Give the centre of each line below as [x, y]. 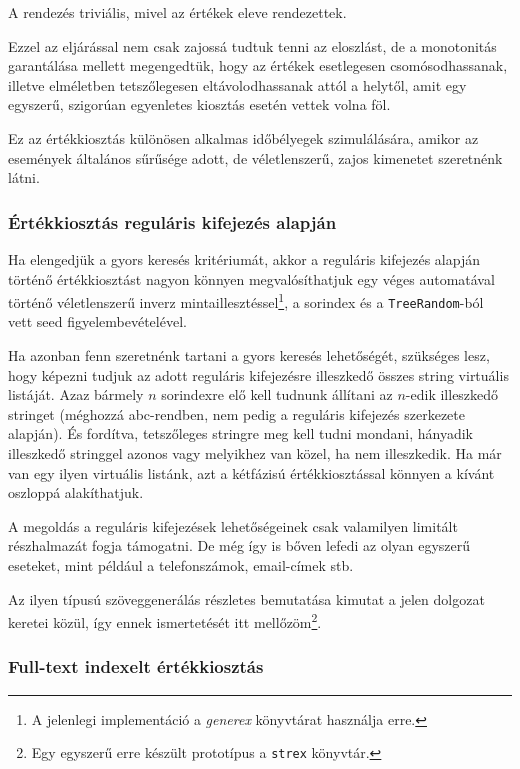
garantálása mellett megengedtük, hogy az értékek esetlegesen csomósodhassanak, [258, 65]
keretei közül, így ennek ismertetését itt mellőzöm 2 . [165, 620]
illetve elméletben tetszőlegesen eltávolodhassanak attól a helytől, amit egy [237, 84]
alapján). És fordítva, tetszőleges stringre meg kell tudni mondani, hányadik [240, 433]
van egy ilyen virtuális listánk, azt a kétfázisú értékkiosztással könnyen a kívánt [251, 472]
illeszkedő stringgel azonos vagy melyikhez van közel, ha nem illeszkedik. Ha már [255, 453]
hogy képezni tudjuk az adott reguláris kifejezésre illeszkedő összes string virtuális [258, 374]
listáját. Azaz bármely [76, 394]
